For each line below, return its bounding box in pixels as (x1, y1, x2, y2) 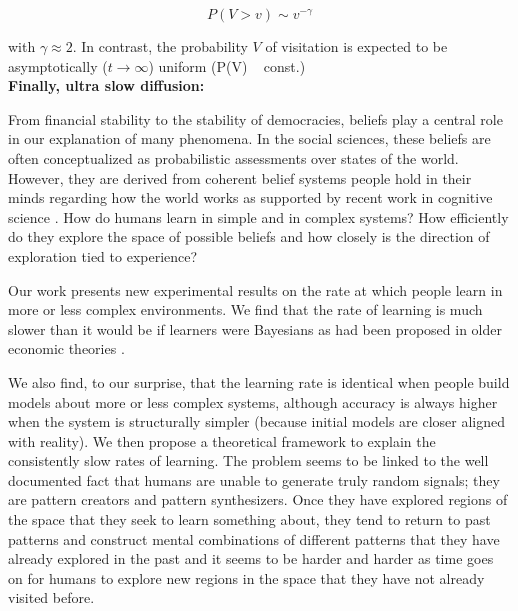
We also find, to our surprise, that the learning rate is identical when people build (8, 371, 510, 392)
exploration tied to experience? (8, 245, 198, 266)
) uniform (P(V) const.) (148, 55, 306, 76)
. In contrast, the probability (72, 36, 248, 56)
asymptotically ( (8, 55, 108, 76)
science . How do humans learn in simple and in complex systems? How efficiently (8, 206, 509, 227)
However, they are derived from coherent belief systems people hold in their (8, 167, 472, 188)
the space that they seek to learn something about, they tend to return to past (8, 509, 491, 530)
